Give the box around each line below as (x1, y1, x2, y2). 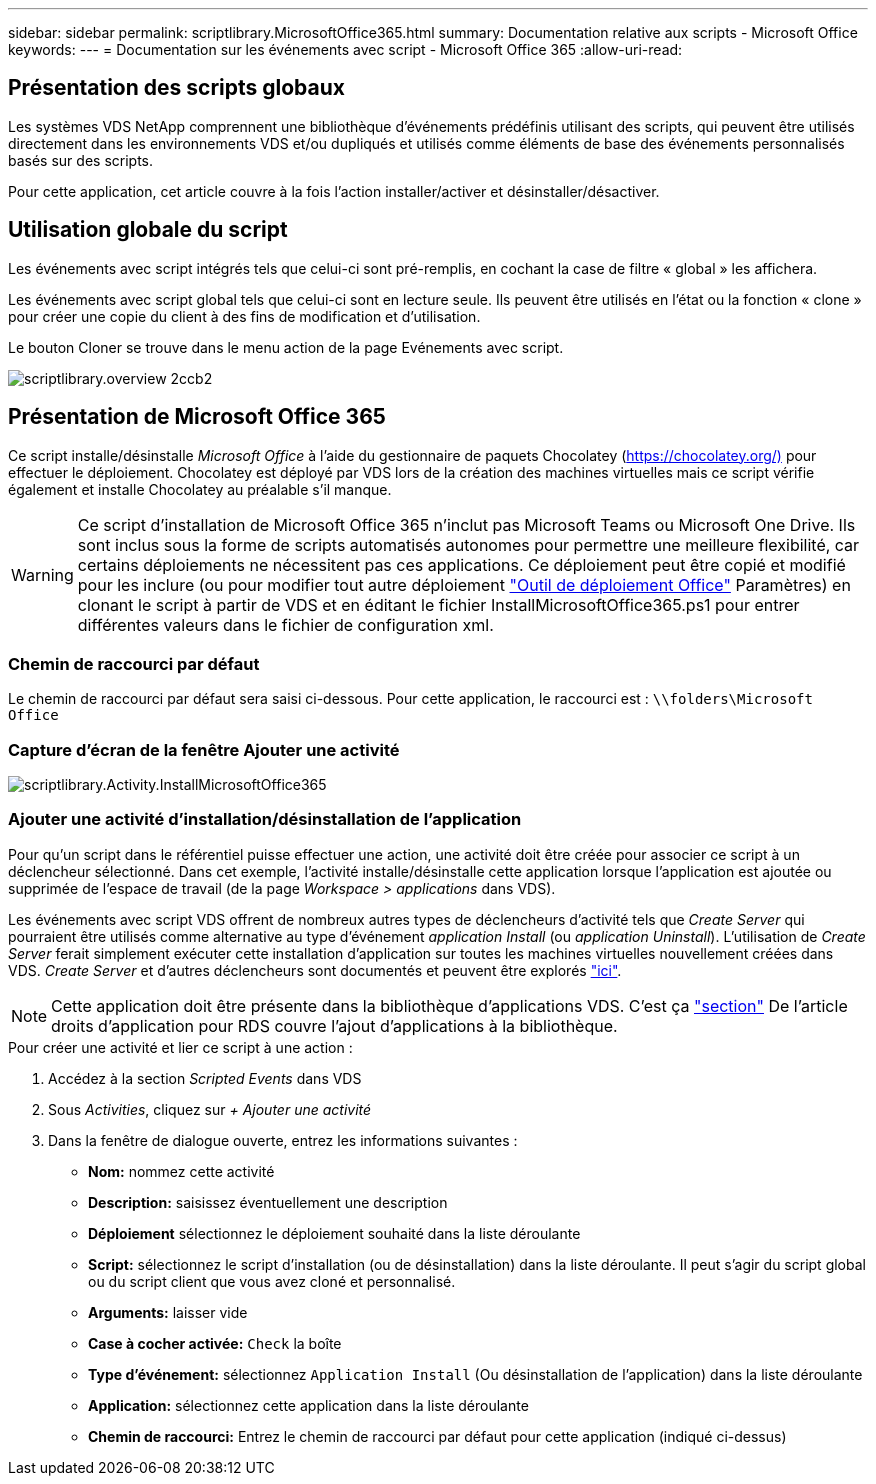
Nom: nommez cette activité (88, 1162, 275, 1180)
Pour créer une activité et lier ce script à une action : (8, 1038, 353, 1056)
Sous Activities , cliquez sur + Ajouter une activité (48, 1100, 372, 1118)
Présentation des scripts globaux (8, 75, 345, 101)
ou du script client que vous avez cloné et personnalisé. (88, 1272, 456, 1290)
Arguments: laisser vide (88, 1303, 248, 1321)
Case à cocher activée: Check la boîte (88, 1334, 342, 1352)
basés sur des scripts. (8, 151, 154, 169)
